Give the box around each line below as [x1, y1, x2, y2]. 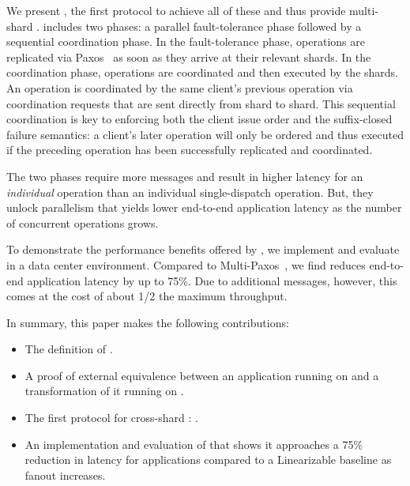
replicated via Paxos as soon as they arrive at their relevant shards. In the [6, 48, 371, 65]
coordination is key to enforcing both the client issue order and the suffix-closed [6, 111, 393, 127]
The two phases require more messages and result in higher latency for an [6, 168, 363, 184]
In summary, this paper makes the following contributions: [6, 314, 289, 330]
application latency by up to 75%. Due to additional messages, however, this [27, 272, 397, 288]
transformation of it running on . [24, 382, 184, 399]
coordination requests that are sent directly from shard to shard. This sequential [6, 95, 396, 111]
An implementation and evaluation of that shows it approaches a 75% [24, 435, 363, 452]
